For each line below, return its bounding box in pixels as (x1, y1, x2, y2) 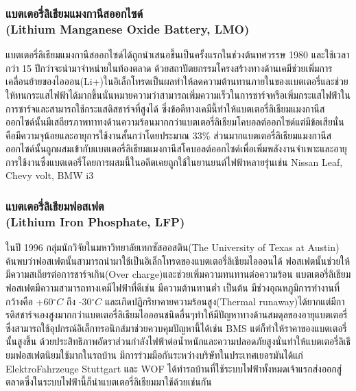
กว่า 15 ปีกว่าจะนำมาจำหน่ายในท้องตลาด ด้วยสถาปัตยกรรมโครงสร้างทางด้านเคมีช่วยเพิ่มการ (5, 60, 333, 75)
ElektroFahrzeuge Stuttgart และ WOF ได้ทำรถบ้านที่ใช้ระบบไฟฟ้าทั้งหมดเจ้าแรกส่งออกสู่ (5, 361, 342, 375)
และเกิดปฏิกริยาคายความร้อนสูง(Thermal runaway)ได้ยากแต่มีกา (104, 294, 345, 308)
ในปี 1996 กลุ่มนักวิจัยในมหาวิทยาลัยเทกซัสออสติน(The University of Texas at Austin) (5, 240, 340, 254)
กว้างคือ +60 (5, 294, 54, 308)
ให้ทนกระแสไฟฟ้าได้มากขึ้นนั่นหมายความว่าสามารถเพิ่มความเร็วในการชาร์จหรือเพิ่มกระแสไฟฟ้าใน (5, 87, 351, 102)
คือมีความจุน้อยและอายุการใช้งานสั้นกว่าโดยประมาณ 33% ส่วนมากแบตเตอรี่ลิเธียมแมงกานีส (5, 128, 332, 142)
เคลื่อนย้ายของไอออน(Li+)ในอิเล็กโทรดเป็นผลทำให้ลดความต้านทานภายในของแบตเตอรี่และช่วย (5, 74, 348, 88)
